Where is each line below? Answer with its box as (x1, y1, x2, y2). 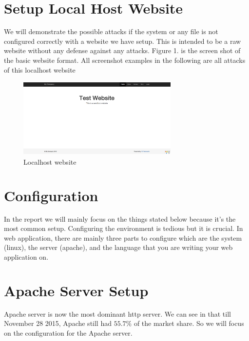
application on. (4, 251, 49, 262)
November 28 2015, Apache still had (4, 318, 112, 328)
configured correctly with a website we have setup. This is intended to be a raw (4, 36, 241, 46)
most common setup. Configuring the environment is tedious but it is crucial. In (4, 223, 243, 233)
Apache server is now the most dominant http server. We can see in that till (4, 308, 231, 319)
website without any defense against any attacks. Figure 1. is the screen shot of (4, 45, 241, 56)
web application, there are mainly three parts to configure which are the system (4, 232, 242, 243)
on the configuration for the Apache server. (4, 327, 133, 338)
